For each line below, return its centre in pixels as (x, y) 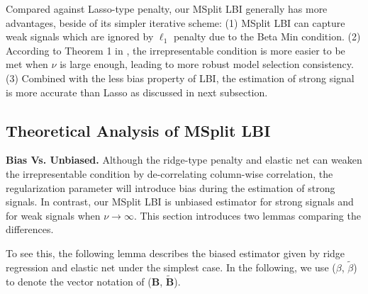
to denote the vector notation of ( (79, 281)
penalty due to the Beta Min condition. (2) (267, 36)
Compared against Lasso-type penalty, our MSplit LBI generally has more (167, 9)
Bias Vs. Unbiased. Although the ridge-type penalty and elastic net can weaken (184, 160)
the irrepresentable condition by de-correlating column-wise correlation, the (169, 173)
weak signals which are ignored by (80, 36)
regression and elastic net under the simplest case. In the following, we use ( (171, 267)
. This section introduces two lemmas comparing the (247, 215)
